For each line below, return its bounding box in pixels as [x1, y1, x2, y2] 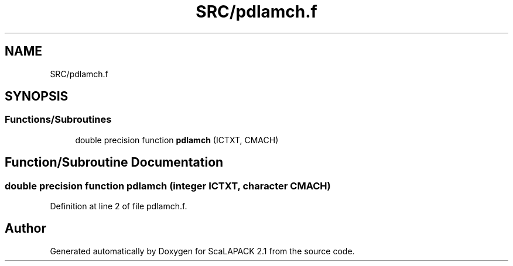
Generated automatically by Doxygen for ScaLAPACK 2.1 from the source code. [50, 246, 355, 256]
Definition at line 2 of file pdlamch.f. [50, 201, 187, 212]
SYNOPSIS [5, 89, 69, 104]
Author [5, 221, 46, 236]
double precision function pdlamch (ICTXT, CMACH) [75, 134, 279, 145]
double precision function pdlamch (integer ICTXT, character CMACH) [5, 179, 331, 192]
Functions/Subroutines [5, 113, 112, 126]
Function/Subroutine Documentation [5, 155, 224, 170]
